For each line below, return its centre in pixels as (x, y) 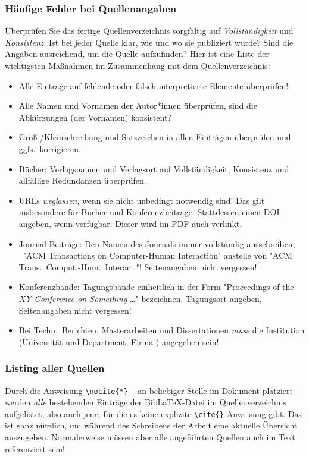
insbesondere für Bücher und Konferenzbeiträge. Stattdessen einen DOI (149, 212)
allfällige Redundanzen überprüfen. (82, 180)
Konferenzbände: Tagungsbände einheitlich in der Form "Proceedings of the (156, 287)
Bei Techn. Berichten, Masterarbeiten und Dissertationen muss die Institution (162, 330)
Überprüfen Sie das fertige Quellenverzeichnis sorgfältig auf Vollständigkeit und (149, 31)
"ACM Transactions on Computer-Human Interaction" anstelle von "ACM (158, 255)
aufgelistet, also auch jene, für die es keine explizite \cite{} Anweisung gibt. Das (154, 413)
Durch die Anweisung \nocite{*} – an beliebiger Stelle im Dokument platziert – (152, 390)
